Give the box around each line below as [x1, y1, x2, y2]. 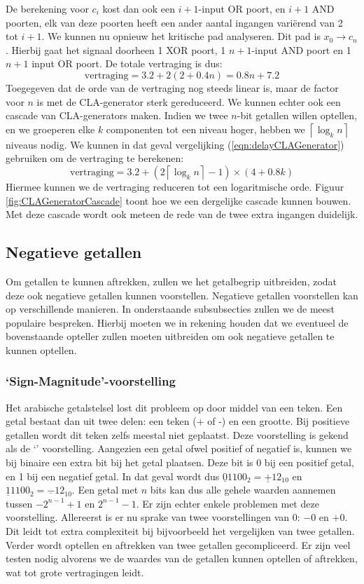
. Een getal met [71, 482, 139, 497]
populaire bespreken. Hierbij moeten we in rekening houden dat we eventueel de [6, 315, 349, 330]
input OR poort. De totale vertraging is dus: [31, 56, 223, 71]
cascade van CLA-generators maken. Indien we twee [6, 108, 228, 123]
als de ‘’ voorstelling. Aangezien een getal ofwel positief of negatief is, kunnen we [6, 441, 352, 456]
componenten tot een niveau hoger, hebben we [106, 121, 305, 136]
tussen [6, 496, 33, 510]
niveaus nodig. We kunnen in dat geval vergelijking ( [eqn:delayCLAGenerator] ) [6, 137, 344, 151]
